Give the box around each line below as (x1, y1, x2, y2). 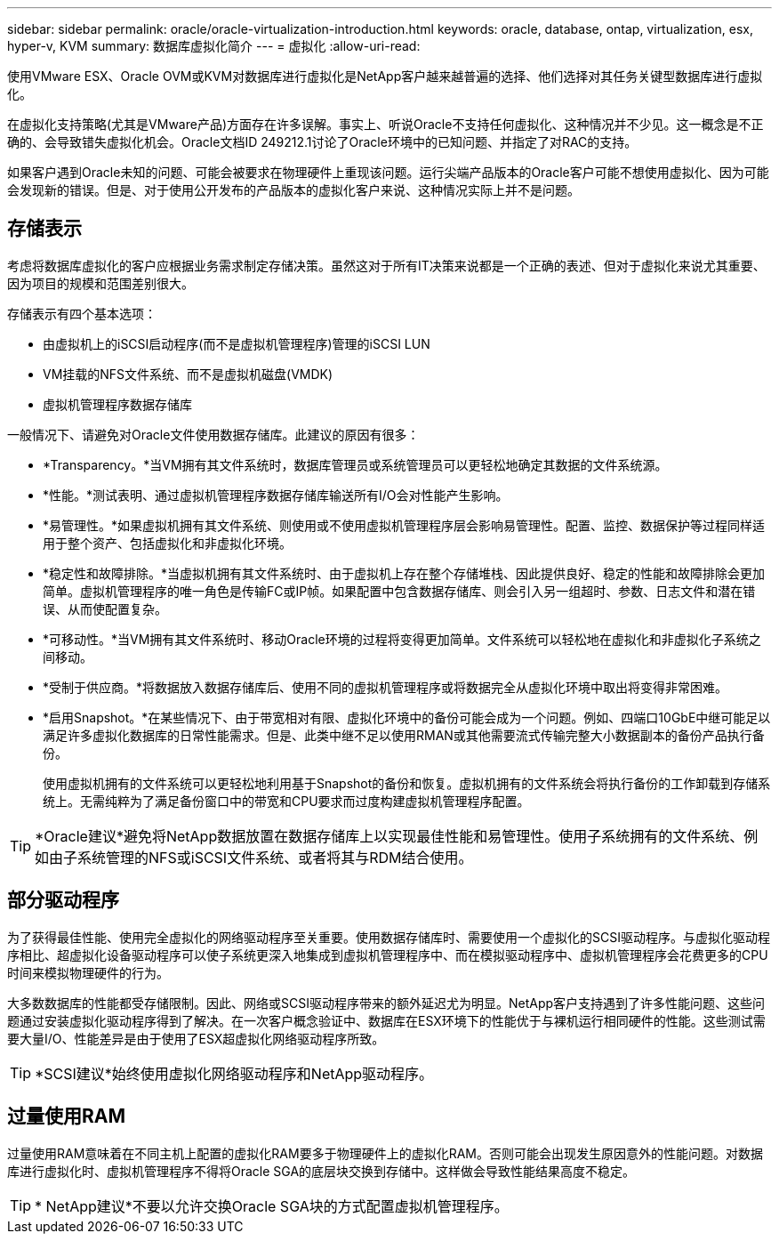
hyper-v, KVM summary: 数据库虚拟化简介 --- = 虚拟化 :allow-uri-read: (7, 38, 421, 53)
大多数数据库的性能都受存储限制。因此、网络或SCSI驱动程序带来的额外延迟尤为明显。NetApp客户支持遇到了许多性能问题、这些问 (7, 995, 766, 1011)
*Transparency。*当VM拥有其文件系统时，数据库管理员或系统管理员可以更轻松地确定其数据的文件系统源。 (43, 456, 668, 472)
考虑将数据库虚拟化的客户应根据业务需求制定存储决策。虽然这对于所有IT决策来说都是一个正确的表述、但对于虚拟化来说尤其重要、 (7, 257, 766, 273)
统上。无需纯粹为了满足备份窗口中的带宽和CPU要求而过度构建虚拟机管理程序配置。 (43, 793, 530, 809)
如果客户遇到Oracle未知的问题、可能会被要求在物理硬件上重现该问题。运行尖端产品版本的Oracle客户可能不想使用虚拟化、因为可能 (7, 165, 769, 180)
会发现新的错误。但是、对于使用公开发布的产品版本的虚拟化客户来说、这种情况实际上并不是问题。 (7, 182, 580, 197)
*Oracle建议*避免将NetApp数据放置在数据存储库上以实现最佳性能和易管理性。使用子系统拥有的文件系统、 (35, 826, 744, 845)
